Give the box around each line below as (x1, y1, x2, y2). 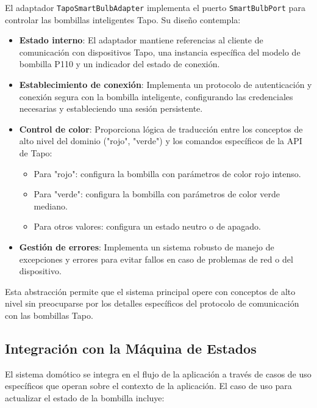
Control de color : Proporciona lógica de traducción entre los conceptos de (19, 122, 303, 135)
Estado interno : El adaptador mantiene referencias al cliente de (19, 34, 263, 46)
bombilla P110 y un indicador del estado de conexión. (19, 57, 220, 70)
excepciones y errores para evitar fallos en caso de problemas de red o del (19, 252, 293, 265)
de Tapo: (19, 147, 52, 159)
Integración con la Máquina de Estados (5, 338, 257, 357)
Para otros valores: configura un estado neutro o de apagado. (34, 220, 262, 233)
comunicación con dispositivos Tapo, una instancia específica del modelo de (19, 45, 301, 58)
